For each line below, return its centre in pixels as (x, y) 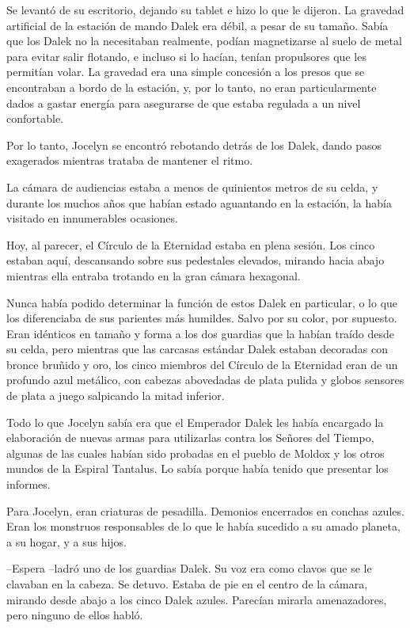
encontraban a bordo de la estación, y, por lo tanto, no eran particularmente (192, 87)
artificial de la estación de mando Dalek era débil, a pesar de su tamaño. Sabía (197, 25)
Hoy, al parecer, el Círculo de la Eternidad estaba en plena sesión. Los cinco (191, 244)
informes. (28, 484)
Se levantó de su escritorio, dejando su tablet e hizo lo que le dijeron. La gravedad (205, 10)
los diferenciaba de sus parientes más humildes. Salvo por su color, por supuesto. (202, 318)
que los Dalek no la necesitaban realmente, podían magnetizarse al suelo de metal (204, 41)
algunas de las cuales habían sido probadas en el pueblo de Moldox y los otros (196, 453)
